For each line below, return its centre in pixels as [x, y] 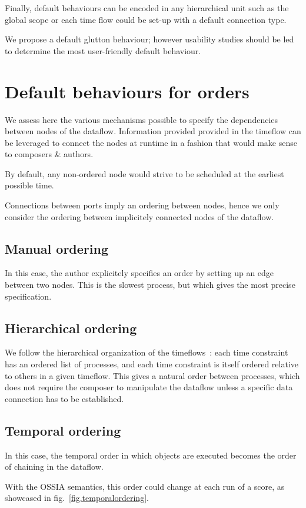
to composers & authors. [49, 154]
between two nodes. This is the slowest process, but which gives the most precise [150, 285]
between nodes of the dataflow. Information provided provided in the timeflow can [153, 131]
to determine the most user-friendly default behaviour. [103, 50]
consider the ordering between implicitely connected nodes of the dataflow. [139, 216]
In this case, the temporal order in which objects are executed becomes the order [151, 455]
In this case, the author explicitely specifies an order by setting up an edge [139, 273]
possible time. [29, 185]
